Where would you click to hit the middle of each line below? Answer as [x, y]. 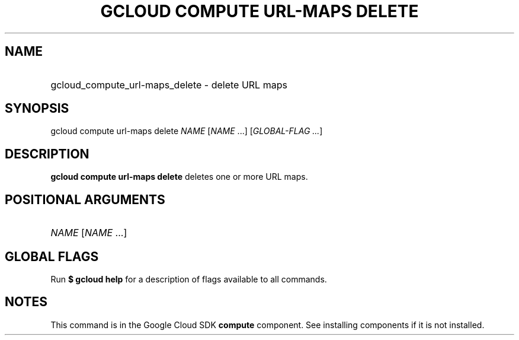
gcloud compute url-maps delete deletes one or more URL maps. [179, 177]
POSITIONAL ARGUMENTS [85, 199]
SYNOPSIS [37, 109]
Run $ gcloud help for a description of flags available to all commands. [189, 279]
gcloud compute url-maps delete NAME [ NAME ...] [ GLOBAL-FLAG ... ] [187, 131]
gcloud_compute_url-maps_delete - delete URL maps [169, 85]
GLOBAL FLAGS [52, 256]
